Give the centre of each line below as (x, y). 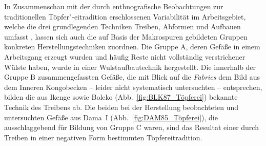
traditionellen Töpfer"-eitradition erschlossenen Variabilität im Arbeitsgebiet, (125, 16)
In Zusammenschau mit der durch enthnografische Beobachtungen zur (114, 6)
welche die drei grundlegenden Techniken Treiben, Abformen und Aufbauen (122, 26)
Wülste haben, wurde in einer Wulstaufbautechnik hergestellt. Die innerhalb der (130, 67)
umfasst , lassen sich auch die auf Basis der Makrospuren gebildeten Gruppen (126, 36)
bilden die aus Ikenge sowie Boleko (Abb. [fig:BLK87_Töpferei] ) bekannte (121, 97)
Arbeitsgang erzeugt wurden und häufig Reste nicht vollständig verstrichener (125, 56)
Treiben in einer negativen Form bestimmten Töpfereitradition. (103, 137)
